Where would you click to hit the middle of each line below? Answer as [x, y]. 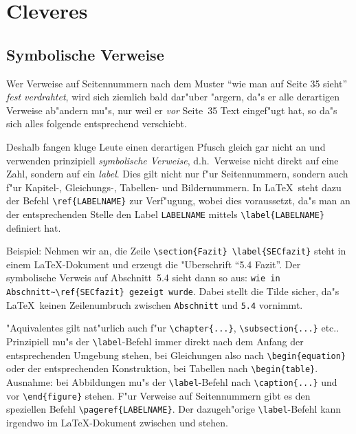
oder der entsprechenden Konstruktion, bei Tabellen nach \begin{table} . [162, 368]
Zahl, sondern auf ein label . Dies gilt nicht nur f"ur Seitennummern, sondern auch [177, 174]
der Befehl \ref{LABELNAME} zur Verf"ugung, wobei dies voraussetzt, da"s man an [178, 200]
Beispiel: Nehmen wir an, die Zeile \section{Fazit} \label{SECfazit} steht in [176, 251]
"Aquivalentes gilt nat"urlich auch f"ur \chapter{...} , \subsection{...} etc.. [173, 328]
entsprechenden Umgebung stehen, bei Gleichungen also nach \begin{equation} [176, 355]
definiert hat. [34, 227]
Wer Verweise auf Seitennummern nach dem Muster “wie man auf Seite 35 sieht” [177, 83]
